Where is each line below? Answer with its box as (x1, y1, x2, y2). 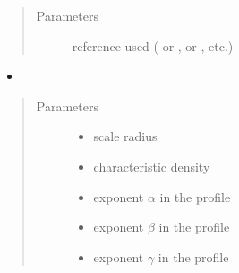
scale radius (93, 127, 158, 145)
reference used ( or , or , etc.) (72, 36, 234, 55)
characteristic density (93, 156, 210, 175)
